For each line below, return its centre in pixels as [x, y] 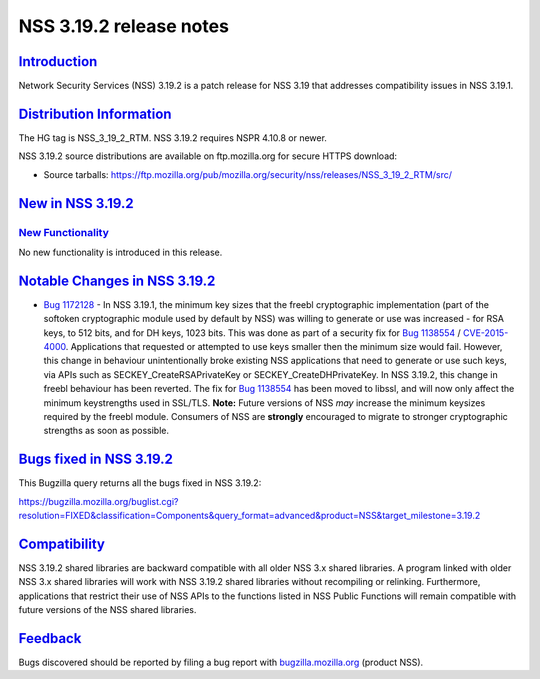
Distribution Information [95, 113]
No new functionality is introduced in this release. [120, 252]
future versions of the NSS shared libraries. [107, 610]
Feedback [50, 638]
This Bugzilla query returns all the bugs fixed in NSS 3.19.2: [140, 483]
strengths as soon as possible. [106, 431]
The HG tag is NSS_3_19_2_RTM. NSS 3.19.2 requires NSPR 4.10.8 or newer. [172, 137]
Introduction [58, 61]
